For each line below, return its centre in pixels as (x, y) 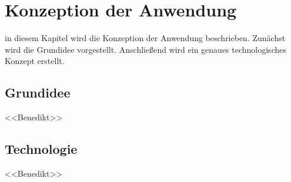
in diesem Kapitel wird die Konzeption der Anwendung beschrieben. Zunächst (145, 38)
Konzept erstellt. (35, 61)
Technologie (41, 149)
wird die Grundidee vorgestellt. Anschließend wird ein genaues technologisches (145, 49)
